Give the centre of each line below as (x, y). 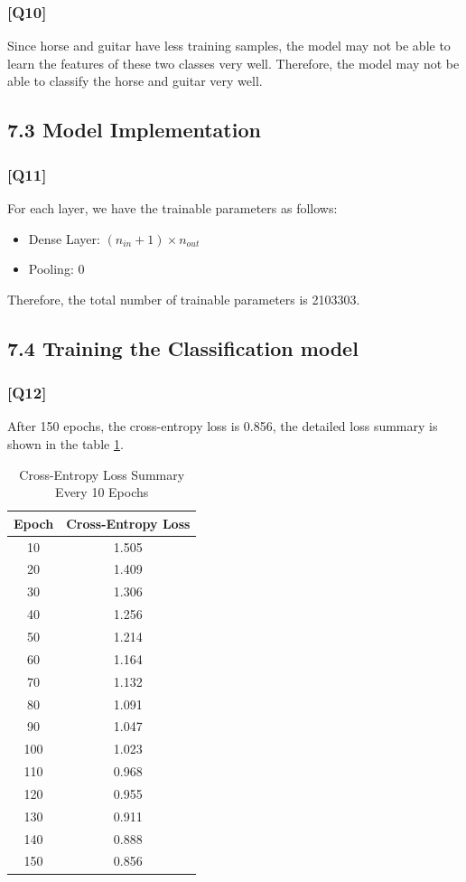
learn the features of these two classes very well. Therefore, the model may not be (233, 63)
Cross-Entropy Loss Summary (102, 474)
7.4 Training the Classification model (183, 347)
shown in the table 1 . (65, 443)
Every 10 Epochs (102, 492)
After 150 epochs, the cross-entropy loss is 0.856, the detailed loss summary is (223, 426)
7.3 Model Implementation (134, 130)
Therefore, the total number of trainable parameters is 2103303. (184, 299)
